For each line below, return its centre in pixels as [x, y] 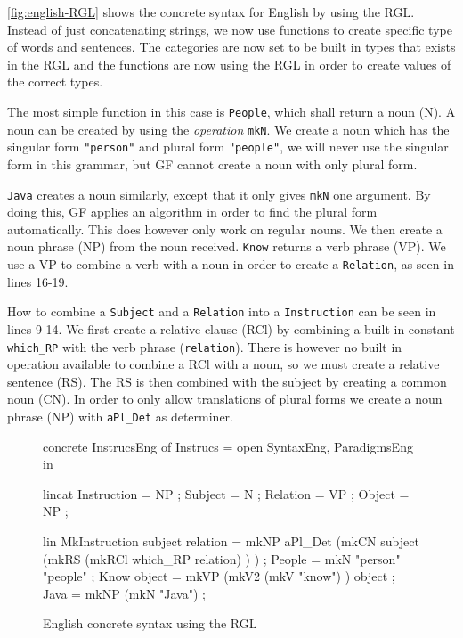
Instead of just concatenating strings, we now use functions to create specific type [230, 29]
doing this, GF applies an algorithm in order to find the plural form [192, 212]
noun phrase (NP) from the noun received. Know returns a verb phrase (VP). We [227, 246]
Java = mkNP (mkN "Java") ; [124, 593]
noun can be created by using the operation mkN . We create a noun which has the [228, 129]
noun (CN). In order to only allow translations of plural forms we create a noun [225, 399]
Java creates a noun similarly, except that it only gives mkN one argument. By [219, 194]
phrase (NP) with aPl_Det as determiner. [120, 416]
